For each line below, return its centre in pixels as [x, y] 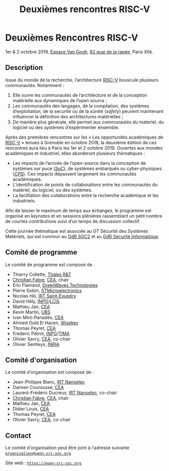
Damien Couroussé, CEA [38, 388]
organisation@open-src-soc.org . [39, 453]
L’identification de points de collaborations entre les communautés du [85, 184]
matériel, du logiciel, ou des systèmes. [52, 190]
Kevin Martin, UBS [31, 312]
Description [24, 68]
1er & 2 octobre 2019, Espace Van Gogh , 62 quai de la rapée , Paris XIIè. [79, 52]
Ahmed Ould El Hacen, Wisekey [45, 323]
